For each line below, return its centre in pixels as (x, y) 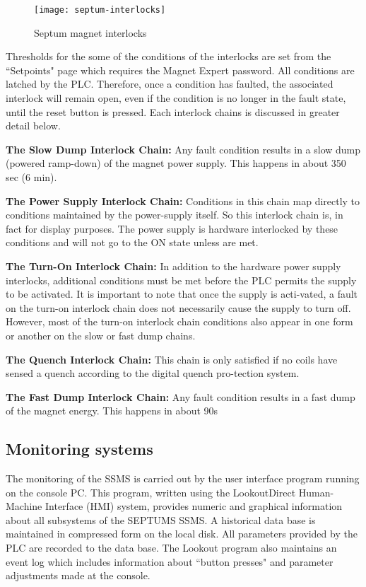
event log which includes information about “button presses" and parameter (170, 561)
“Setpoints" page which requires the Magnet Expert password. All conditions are (180, 70)
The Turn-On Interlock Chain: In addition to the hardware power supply (173, 266)
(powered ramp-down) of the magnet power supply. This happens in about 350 (176, 163)
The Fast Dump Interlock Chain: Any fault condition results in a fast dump (181, 396)
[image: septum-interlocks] (100, 10)
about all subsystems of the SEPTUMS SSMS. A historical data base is (161, 519)
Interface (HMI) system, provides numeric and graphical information (194, 506)
